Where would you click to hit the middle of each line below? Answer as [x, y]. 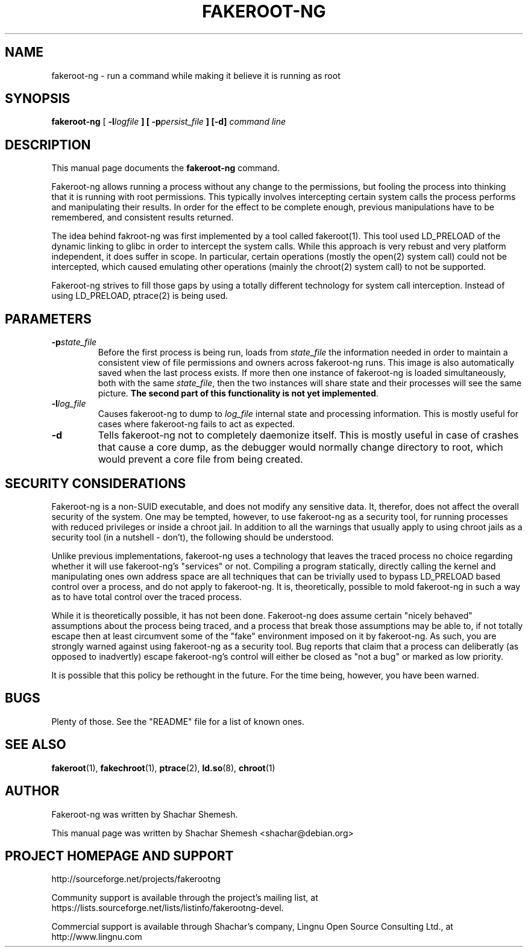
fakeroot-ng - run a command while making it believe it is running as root [196, 75]
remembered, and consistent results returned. [143, 218]
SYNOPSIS [38, 99]
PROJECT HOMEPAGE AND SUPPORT [119, 856]
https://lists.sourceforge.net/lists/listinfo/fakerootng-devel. [168, 908]
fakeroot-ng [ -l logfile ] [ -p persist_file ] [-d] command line [169, 122]
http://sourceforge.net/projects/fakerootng [136, 879]
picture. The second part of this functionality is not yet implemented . [238, 393]
